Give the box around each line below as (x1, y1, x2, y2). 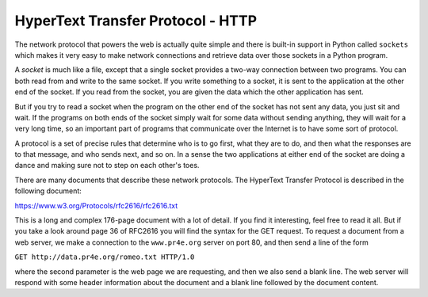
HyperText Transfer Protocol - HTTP (14, 12, 258, 29)
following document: (14, 186, 82, 196)
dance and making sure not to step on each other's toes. (14, 161, 200, 170)
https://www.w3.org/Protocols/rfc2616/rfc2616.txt (14, 200, 178, 210)
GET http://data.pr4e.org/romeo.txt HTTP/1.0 (14, 253, 195, 261)
